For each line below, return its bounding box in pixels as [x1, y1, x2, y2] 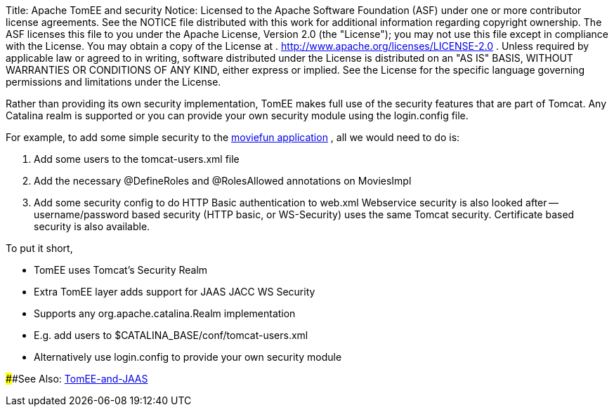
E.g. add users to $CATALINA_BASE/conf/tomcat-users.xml [34, 329, 308, 341]
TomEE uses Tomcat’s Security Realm [34, 264, 208, 276]
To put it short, [6, 242, 73, 254]
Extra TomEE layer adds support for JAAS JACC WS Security [34, 286, 315, 298]
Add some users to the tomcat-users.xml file [34, 153, 240, 165]
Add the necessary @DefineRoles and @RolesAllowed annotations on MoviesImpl [34, 175, 412, 187]
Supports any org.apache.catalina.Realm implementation [34, 307, 296, 319]
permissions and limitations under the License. [6, 76, 221, 88]
